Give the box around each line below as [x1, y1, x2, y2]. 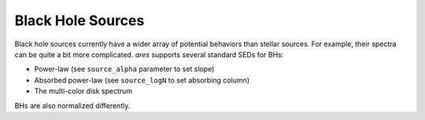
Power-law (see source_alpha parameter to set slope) [34, 64, 215, 74]
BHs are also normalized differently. [14, 100, 131, 110]
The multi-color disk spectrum [34, 86, 133, 96]
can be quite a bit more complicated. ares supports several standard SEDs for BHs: [14, 49, 284, 59]
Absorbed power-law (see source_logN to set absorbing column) [34, 75, 250, 85]
